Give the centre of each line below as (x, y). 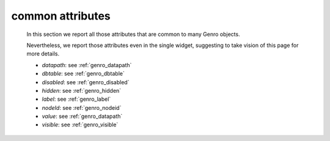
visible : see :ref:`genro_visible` (80, 125)
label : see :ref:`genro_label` (76, 99)
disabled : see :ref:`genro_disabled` (86, 82)
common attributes (61, 16)
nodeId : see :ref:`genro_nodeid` (82, 107)
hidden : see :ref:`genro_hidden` (82, 90)
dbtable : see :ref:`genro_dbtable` (83, 74)
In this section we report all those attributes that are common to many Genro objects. (134, 34)
